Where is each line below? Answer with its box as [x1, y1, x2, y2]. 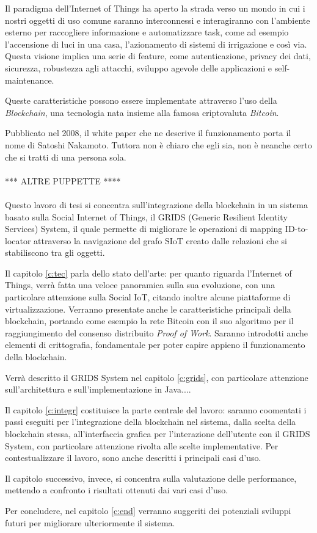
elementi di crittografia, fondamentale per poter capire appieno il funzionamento [5, 338, 305, 351]
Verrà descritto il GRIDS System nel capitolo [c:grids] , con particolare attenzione [5, 371, 308, 383]
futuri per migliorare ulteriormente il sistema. [5, 516, 175, 529]
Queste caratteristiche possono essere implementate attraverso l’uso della [5, 94, 277, 107]
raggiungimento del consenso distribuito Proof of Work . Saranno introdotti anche [5, 326, 308, 339]
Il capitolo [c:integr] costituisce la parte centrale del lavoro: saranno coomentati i [5, 403, 307, 416]
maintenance [5, 73, 52, 86]
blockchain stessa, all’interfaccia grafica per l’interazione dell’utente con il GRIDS [5, 427, 310, 440]
